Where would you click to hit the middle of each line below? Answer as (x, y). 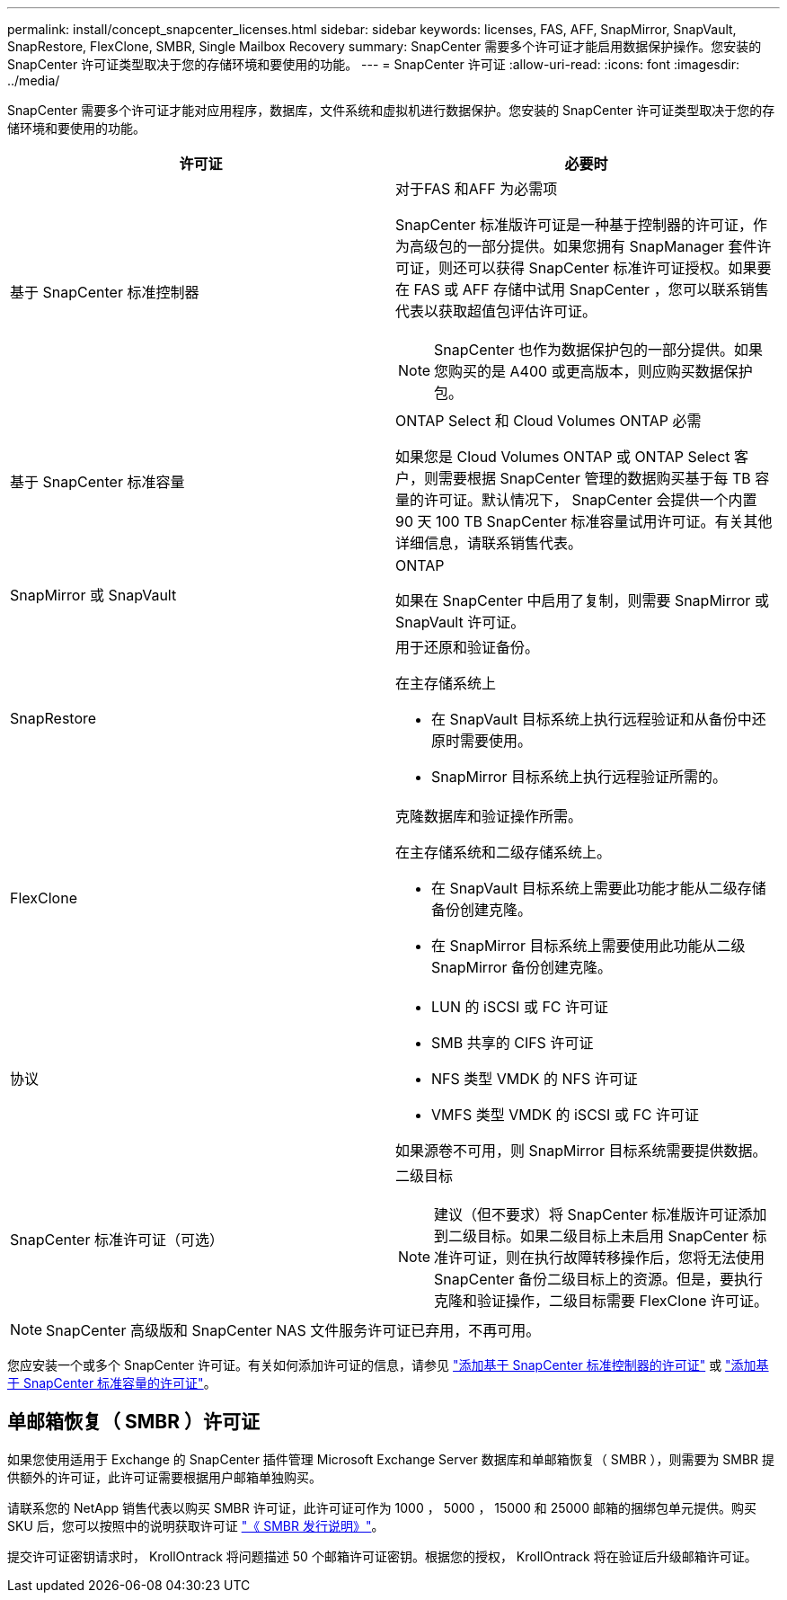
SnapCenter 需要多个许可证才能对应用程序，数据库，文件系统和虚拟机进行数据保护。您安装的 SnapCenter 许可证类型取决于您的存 (391, 110)
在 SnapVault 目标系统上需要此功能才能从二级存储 (599, 888)
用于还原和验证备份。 (468, 647)
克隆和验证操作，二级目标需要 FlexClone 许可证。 (601, 1301)
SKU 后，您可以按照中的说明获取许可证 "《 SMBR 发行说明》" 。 (196, 1525)
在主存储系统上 (446, 683)
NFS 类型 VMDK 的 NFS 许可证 (535, 1079)
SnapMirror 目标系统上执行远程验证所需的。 (579, 777)
